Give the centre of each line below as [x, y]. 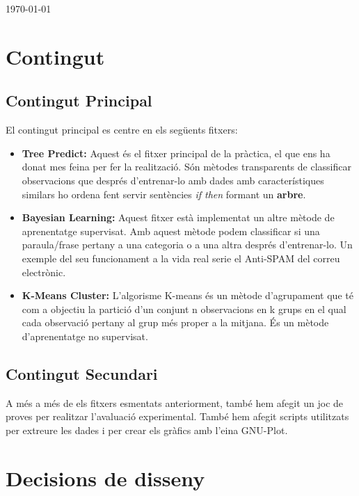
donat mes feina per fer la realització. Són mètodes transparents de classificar [186, 167]
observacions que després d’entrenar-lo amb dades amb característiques [173, 180]
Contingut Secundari [82, 373]
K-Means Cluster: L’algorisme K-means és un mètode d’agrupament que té [188, 295]
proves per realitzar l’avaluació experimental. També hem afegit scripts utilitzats [177, 416]
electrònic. [44, 272]
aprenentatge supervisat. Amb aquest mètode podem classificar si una [171, 231]
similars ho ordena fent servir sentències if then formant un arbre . [164, 194]
